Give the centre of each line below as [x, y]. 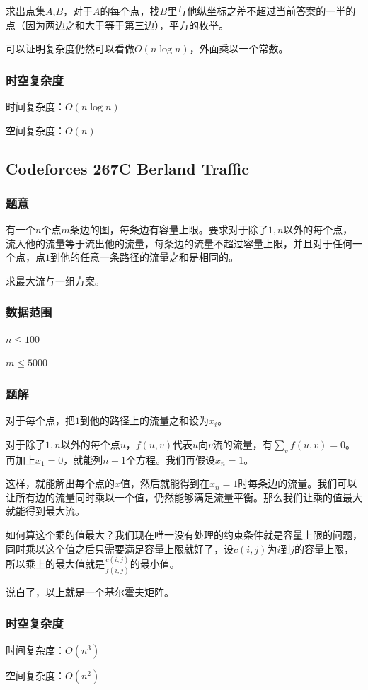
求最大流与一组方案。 [55, 280]
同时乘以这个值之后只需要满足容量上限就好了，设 [120, 548]
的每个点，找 [130, 11]
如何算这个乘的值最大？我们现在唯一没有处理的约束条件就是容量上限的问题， [184, 534]
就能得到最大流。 [45, 511]
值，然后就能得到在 [165, 483]
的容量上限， [324, 548]
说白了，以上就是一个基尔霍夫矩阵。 [90, 591]
